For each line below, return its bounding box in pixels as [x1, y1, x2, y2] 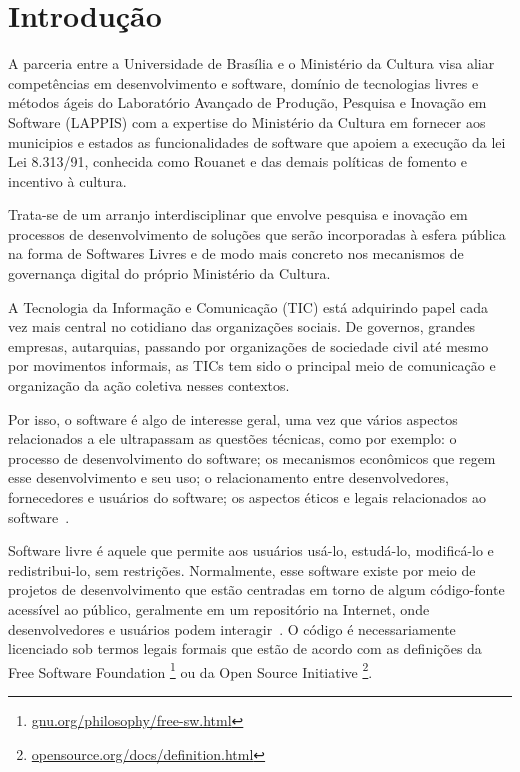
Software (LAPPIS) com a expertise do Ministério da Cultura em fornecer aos [8, 111, 486, 132]
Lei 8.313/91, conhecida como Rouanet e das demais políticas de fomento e [8, 151, 468, 172]
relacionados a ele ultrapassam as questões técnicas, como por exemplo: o [8, 428, 457, 449]
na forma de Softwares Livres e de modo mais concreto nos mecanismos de [8, 243, 464, 264]
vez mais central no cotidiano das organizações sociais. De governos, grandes [8, 316, 476, 337]
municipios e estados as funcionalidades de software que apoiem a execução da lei [8, 131, 506, 152]
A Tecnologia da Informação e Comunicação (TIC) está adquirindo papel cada [8, 296, 489, 317]
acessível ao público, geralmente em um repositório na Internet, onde [8, 598, 430, 619]
